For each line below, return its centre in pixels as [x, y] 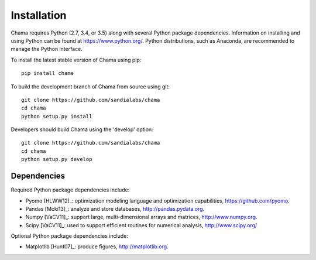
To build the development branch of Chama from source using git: [90, 86]
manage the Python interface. [47, 49]
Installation [39, 15]
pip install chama [48, 73]
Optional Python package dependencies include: [70, 236]
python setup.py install [57, 116]
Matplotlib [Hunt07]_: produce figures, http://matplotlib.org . [97, 247]
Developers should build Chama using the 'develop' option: [82, 129]
